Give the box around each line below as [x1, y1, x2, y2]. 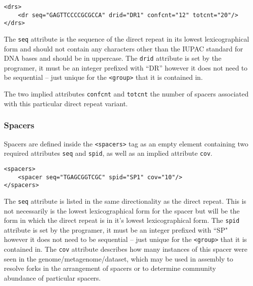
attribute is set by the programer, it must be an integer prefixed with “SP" [4, 224, 228, 235]
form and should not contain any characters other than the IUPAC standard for [4, 43, 243, 53]
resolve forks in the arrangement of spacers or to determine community [4, 263, 216, 273]
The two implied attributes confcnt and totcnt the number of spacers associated [4, 89, 249, 99]
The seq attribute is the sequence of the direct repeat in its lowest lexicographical [4, 33, 249, 44]
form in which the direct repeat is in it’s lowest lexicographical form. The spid [4, 215, 240, 225]
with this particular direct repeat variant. [4, 98, 128, 108]
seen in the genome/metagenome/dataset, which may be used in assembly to [4, 253, 233, 263]
